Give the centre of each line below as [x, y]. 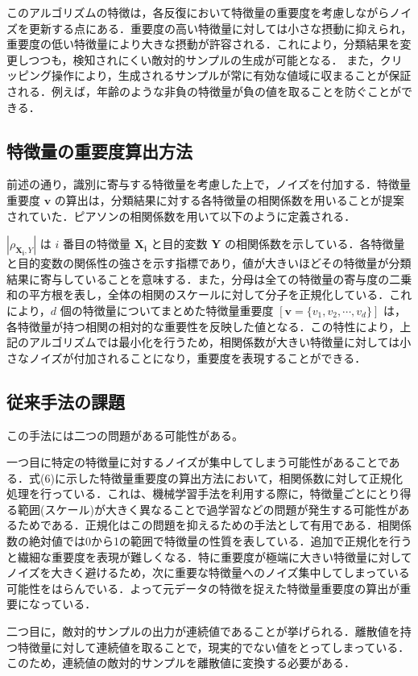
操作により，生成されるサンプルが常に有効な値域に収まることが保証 [231, 75]
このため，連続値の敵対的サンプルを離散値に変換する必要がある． [181, 663]
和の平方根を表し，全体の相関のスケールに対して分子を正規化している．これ [209, 294]
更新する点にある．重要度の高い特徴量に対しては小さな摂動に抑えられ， [220, 28]
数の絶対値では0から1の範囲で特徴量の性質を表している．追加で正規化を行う [209, 541]
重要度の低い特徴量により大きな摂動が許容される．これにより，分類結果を [203, 44]
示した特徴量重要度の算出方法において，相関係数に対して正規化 [234, 477]
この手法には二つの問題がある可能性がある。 [125, 435]
